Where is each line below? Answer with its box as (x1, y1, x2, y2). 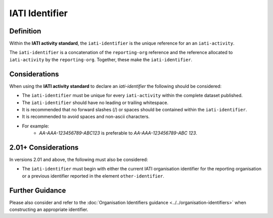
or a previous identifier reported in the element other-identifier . (22, 172, 164, 179)
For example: (22, 123, 50, 129)
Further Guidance (9, 186, 66, 195)
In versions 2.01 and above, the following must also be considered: (9, 157, 149, 162)
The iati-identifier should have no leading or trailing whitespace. (22, 99, 169, 106)
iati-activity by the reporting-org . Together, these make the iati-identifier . (9, 56, 193, 63)
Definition (9, 27, 41, 35)
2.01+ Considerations (9, 143, 79, 152)
